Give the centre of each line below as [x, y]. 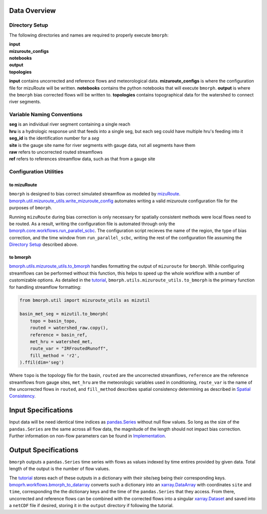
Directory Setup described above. [44, 244]
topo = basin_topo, [54, 321]
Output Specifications [44, 450]
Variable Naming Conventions [46, 115]
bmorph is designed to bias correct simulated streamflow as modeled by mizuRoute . [95, 194]
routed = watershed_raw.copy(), [69, 328]
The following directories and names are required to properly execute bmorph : [89, 35]
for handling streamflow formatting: [45, 287]
